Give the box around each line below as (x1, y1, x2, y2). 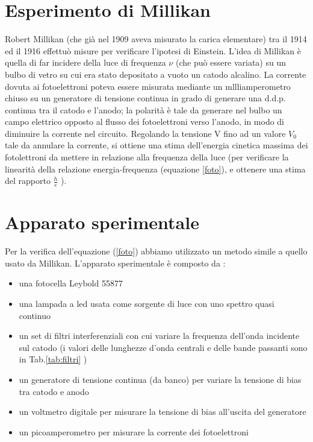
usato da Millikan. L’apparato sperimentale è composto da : (5, 256, 226, 269)
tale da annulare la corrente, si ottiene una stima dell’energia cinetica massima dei (5, 139, 308, 151)
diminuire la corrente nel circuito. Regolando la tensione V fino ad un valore (5, 127, 286, 139)
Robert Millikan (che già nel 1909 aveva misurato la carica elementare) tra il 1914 (5, 33, 307, 45)
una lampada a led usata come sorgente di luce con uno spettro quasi (19, 297, 274, 309)
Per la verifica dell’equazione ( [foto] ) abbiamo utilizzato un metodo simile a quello (5, 245, 308, 257)
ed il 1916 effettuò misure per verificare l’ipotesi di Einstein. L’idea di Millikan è (5, 44, 301, 57)
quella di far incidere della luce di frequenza (5, 56, 166, 69)
